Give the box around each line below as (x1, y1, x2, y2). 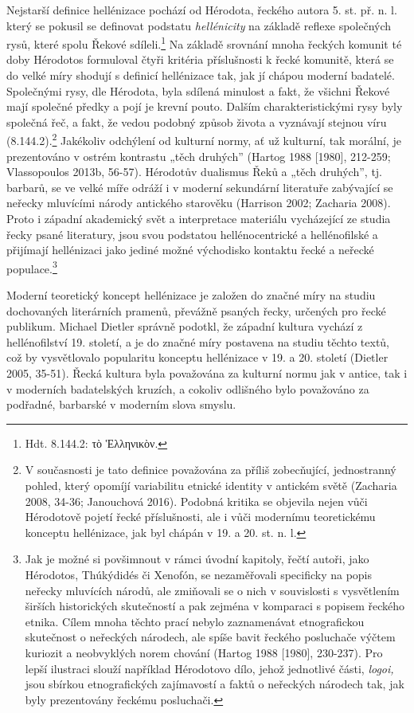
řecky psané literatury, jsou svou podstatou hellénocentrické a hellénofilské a (6, 225, 378, 242)
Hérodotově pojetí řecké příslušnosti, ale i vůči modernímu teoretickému (25, 508, 376, 525)
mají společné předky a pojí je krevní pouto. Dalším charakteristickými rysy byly (6, 98, 403, 115)
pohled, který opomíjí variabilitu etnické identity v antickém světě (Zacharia (25, 477, 397, 493)
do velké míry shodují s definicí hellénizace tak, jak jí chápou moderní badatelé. (6, 67, 395, 84)
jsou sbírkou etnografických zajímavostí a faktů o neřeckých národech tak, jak (25, 676, 404, 692)
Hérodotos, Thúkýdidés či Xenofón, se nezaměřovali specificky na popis (25, 566, 373, 582)
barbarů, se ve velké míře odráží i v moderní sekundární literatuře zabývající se (6, 178, 393, 195)
